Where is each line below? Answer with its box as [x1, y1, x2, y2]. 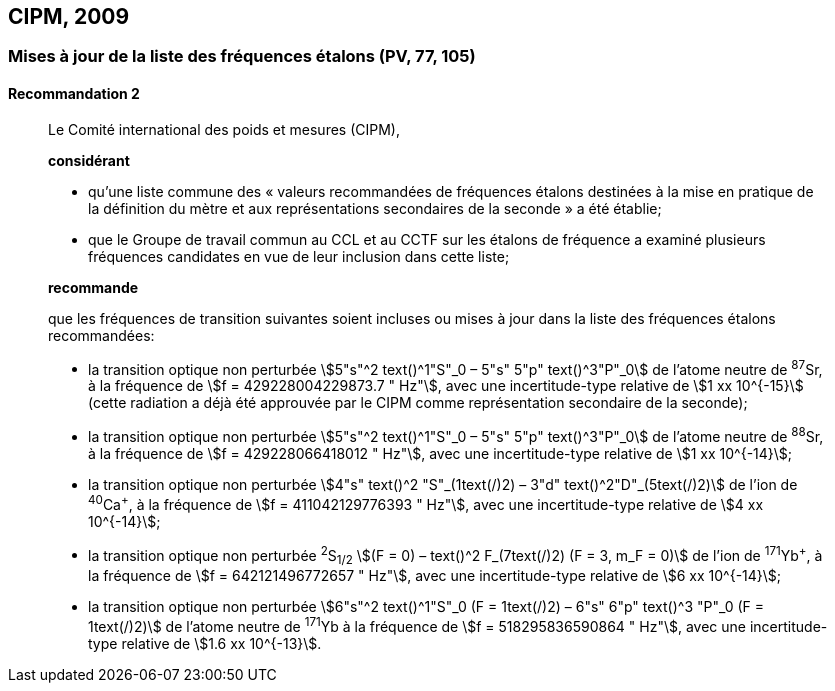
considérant [48, 151, 130, 169]
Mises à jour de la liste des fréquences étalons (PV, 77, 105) [8, 46, 476, 67]
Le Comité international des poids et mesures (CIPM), [48, 120, 400, 138]
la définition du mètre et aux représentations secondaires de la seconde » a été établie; [88, 199, 662, 217]
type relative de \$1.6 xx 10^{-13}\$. [88, 634, 322, 652]
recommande [48, 278, 139, 296]
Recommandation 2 [8, 85, 140, 103]
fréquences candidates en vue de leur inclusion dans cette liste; [88, 247, 510, 265]
